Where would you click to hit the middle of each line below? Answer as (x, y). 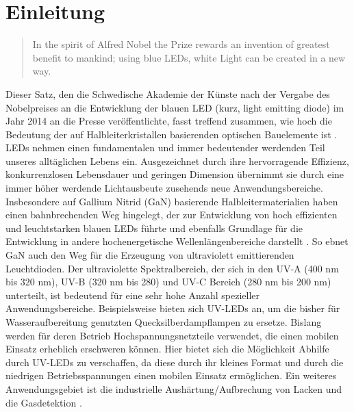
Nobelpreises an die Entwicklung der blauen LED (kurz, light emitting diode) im (175, 107)
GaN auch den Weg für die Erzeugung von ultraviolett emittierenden (150, 255)
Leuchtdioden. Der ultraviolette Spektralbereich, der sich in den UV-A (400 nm (172, 268)
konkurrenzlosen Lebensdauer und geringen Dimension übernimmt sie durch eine (175, 174)
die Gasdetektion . (44, 402)
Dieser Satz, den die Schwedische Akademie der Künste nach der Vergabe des (168, 93)
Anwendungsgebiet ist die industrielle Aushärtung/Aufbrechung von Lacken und (174, 388)
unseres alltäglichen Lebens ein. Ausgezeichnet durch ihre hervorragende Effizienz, (177, 160)
